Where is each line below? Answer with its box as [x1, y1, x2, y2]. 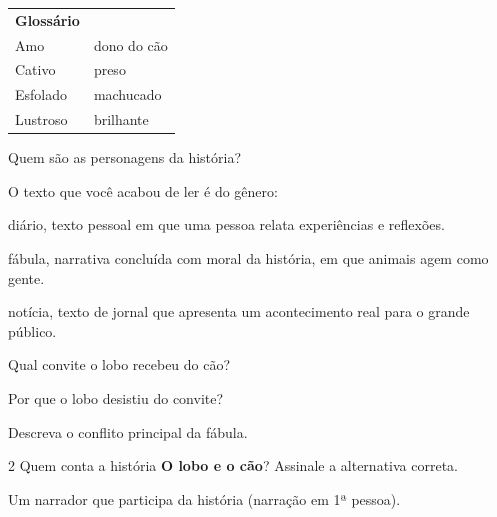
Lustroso [15, 109, 68, 130]
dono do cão [93, 34, 168, 55]
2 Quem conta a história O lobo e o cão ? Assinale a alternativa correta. [8, 455, 458, 476]
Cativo [15, 59, 56, 80]
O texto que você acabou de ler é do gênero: [8, 180, 278, 201]
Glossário [15, 9, 80, 30]
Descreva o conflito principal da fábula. [8, 421, 248, 442]
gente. [8, 267, 45, 288]
